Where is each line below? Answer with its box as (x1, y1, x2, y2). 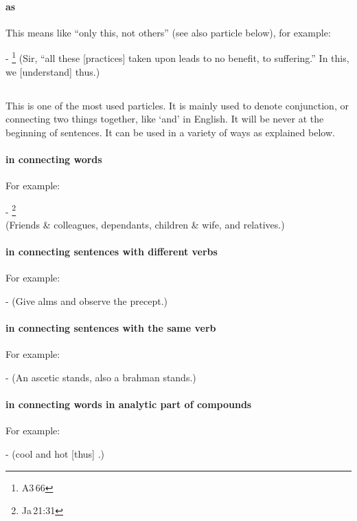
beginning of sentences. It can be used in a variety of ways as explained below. (5, 125, 335, 139)
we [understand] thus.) (5, 64, 100, 78)
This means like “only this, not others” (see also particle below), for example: (5, 25, 331, 39)
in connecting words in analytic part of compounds (5, 397, 252, 412)
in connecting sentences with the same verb (5, 321, 216, 335)
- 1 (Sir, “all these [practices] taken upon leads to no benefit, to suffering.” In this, (5, 49, 349, 65)
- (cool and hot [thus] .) (5, 447, 104, 460)
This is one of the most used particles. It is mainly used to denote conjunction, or (5, 98, 349, 112)
